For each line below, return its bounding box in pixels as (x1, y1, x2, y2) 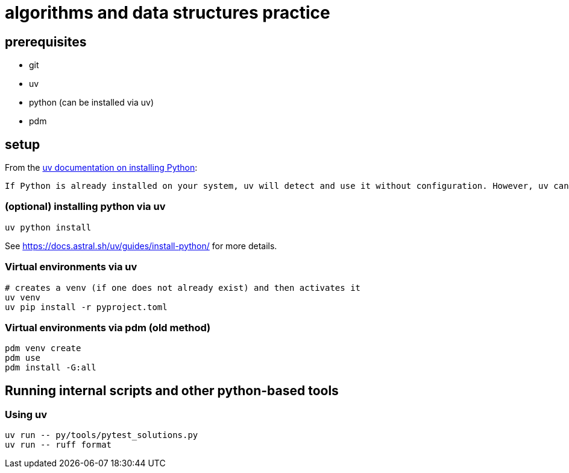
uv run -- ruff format (5, 440, 112, 450)
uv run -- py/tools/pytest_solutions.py (5, 430, 198, 440)
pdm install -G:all (5, 363, 96, 373)
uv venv (5, 292, 41, 302)
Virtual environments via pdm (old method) (5, 321, 211, 334)
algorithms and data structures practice (5, 2, 330, 23)
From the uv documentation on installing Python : (5, 162, 198, 173)
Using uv (5, 408, 47, 421)
